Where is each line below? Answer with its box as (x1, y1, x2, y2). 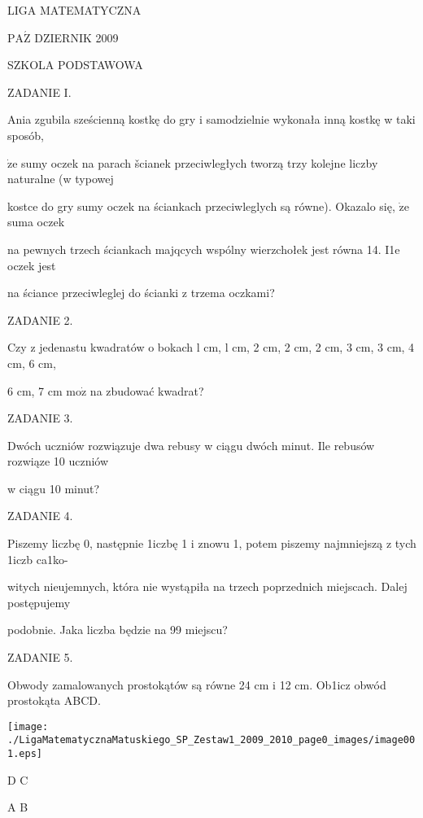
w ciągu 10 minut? (7, 479, 100, 496)
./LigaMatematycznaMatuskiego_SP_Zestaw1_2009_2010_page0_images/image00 (7, 734, 416, 746)
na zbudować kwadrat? (89, 382, 204, 399)
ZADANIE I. (7, 83, 72, 100)
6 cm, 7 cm (7, 382, 63, 399)
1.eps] (7, 748, 42, 760)
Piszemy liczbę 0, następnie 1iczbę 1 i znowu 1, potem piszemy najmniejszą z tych (7, 535, 416, 552)
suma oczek (7, 213, 65, 230)
